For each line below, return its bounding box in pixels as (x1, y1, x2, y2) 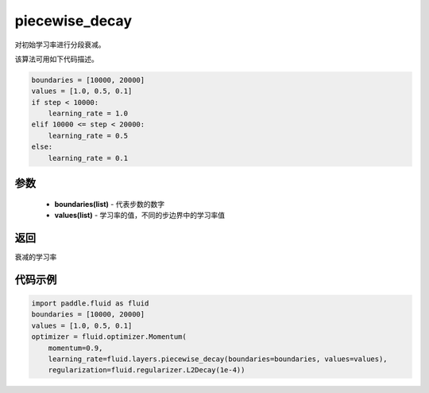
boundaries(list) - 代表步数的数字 (54, 199, 165, 208)
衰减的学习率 (14, 251, 57, 262)
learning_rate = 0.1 (48, 154, 129, 162)
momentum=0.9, (48, 343, 103, 352)
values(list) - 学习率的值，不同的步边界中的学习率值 (54, 211, 226, 220)
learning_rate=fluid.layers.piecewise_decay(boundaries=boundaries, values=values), (48, 354, 388, 364)
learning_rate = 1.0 (48, 109, 129, 119)
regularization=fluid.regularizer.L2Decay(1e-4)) (48, 366, 245, 375)
